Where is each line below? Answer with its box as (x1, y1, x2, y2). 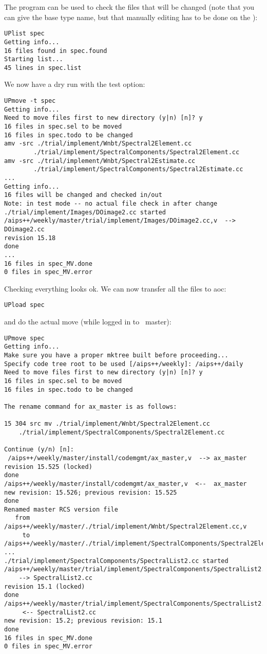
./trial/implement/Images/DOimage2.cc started (4, 208, 166, 216)
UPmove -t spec (4, 97, 56, 105)
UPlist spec (4, 30, 45, 38)
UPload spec (4, 301, 45, 309)
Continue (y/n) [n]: (4, 446, 74, 453)
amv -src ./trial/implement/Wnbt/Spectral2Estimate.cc (4, 157, 196, 165)
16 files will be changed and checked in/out (4, 191, 162, 199)
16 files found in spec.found (4, 47, 107, 55)
